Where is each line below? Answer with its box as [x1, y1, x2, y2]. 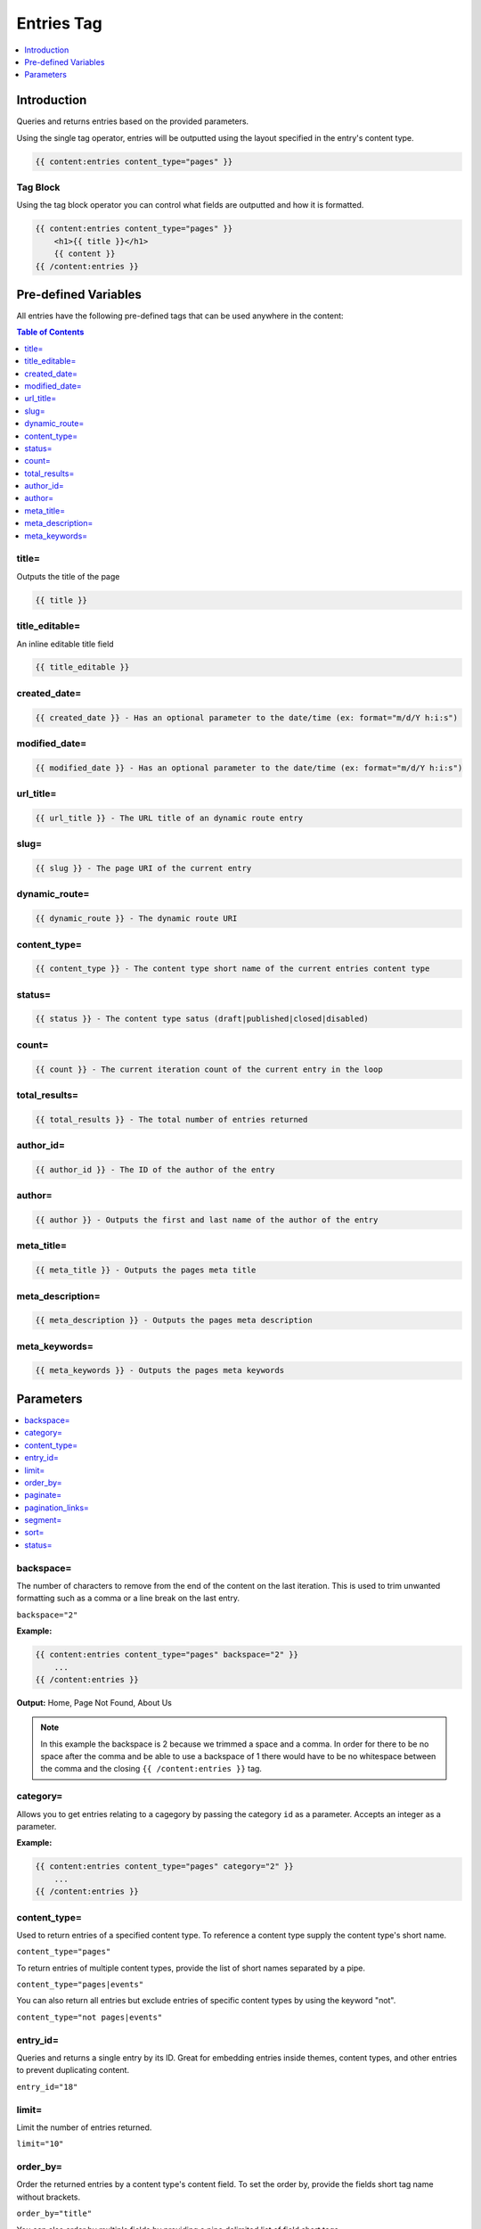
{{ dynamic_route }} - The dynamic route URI [35, 914, 238, 924]
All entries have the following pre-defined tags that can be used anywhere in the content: [16, 310, 344, 321]
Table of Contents [16, 326, 85, 338]
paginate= [24, 1490, 62, 1501]
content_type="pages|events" [16, 1979, 144, 1990]
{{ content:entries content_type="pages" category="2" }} [35, 1862, 294, 1871]
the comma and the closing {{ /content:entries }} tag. [40, 1764, 263, 1774]
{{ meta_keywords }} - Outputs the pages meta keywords [35, 1365, 285, 1376]
